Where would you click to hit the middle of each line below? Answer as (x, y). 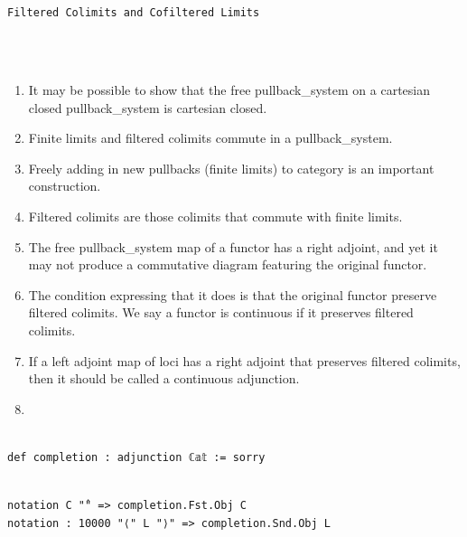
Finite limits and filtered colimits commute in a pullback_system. (210, 138)
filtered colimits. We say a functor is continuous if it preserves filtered (221, 312)
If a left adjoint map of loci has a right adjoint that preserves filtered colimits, (244, 360)
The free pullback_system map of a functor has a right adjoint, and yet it (233, 246)
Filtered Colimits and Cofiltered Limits (134, 13)
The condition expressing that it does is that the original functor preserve (233, 294)
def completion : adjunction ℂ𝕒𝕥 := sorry (136, 457)
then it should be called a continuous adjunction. (164, 378)
